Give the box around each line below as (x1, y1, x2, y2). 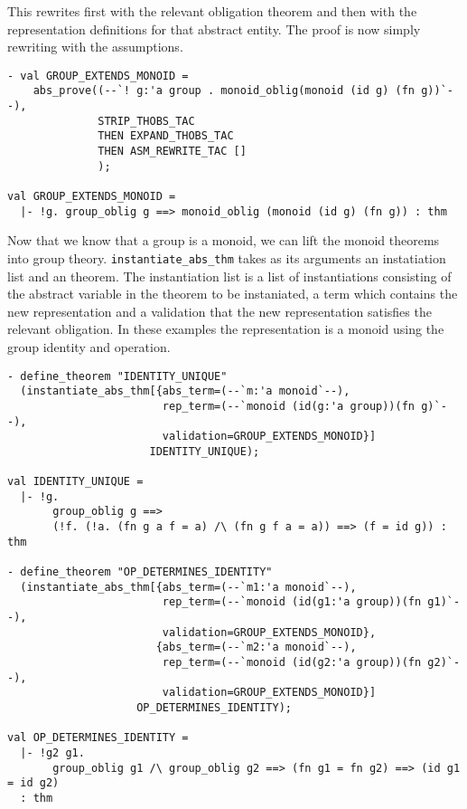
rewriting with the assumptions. (7, 37, 183, 56)
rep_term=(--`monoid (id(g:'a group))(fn (162, 399, 416, 413)
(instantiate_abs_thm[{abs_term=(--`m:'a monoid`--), (20, 385, 350, 398)
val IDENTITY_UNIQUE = (7, 475, 144, 489)
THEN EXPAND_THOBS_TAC (98, 129, 234, 143)
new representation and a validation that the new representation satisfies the (7, 301, 432, 320)
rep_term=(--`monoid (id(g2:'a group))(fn (162, 656, 422, 670)
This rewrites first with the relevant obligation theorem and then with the (7, 2, 417, 20)
